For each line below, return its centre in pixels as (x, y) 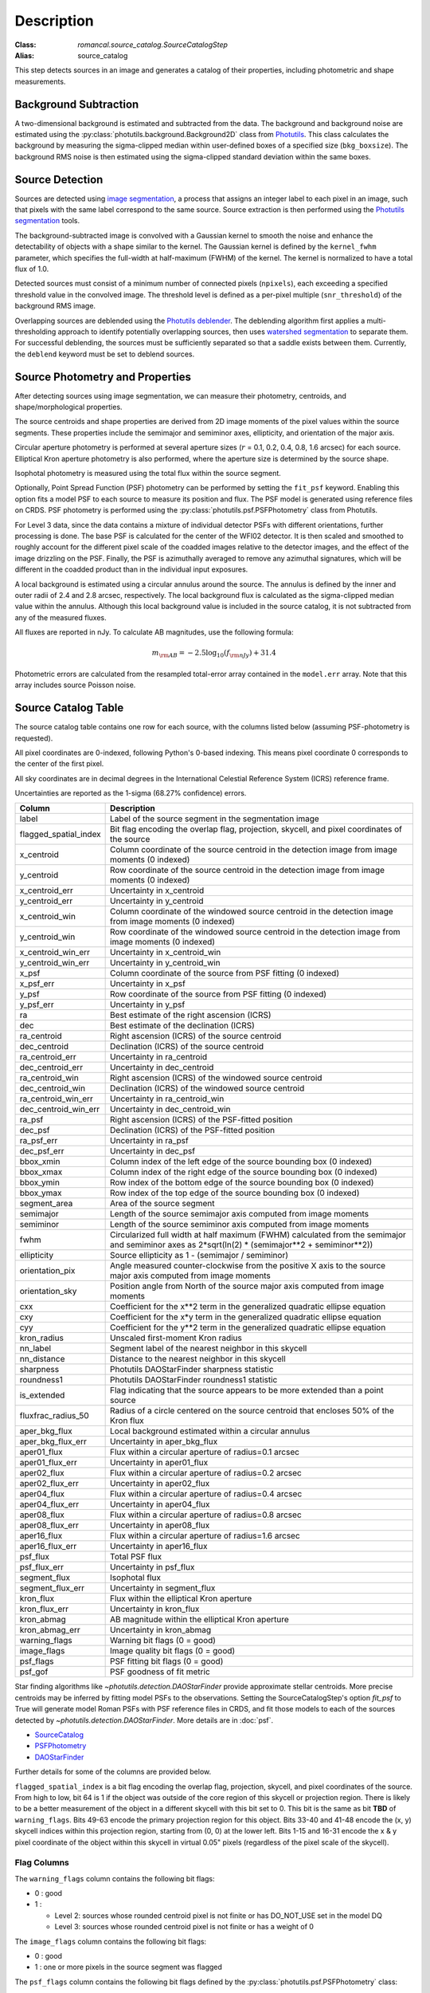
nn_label (35, 1349)
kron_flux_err (44, 1609)
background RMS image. (55, 306)
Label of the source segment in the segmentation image (215, 819)
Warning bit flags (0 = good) (163, 1641)
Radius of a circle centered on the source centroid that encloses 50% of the (252, 1411)
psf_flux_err (41, 1567)
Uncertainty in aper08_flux (160, 1525)
